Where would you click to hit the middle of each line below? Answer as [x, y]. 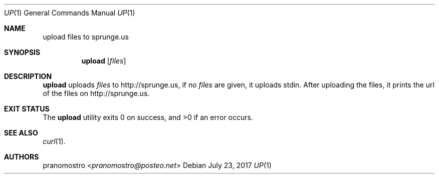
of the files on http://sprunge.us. [96, 93]
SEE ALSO [21, 133]
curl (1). [54, 141]
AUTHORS [22, 157]
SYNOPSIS [22, 52]
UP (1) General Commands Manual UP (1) [70, 13]
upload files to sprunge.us [86, 37]
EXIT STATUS [27, 109]
